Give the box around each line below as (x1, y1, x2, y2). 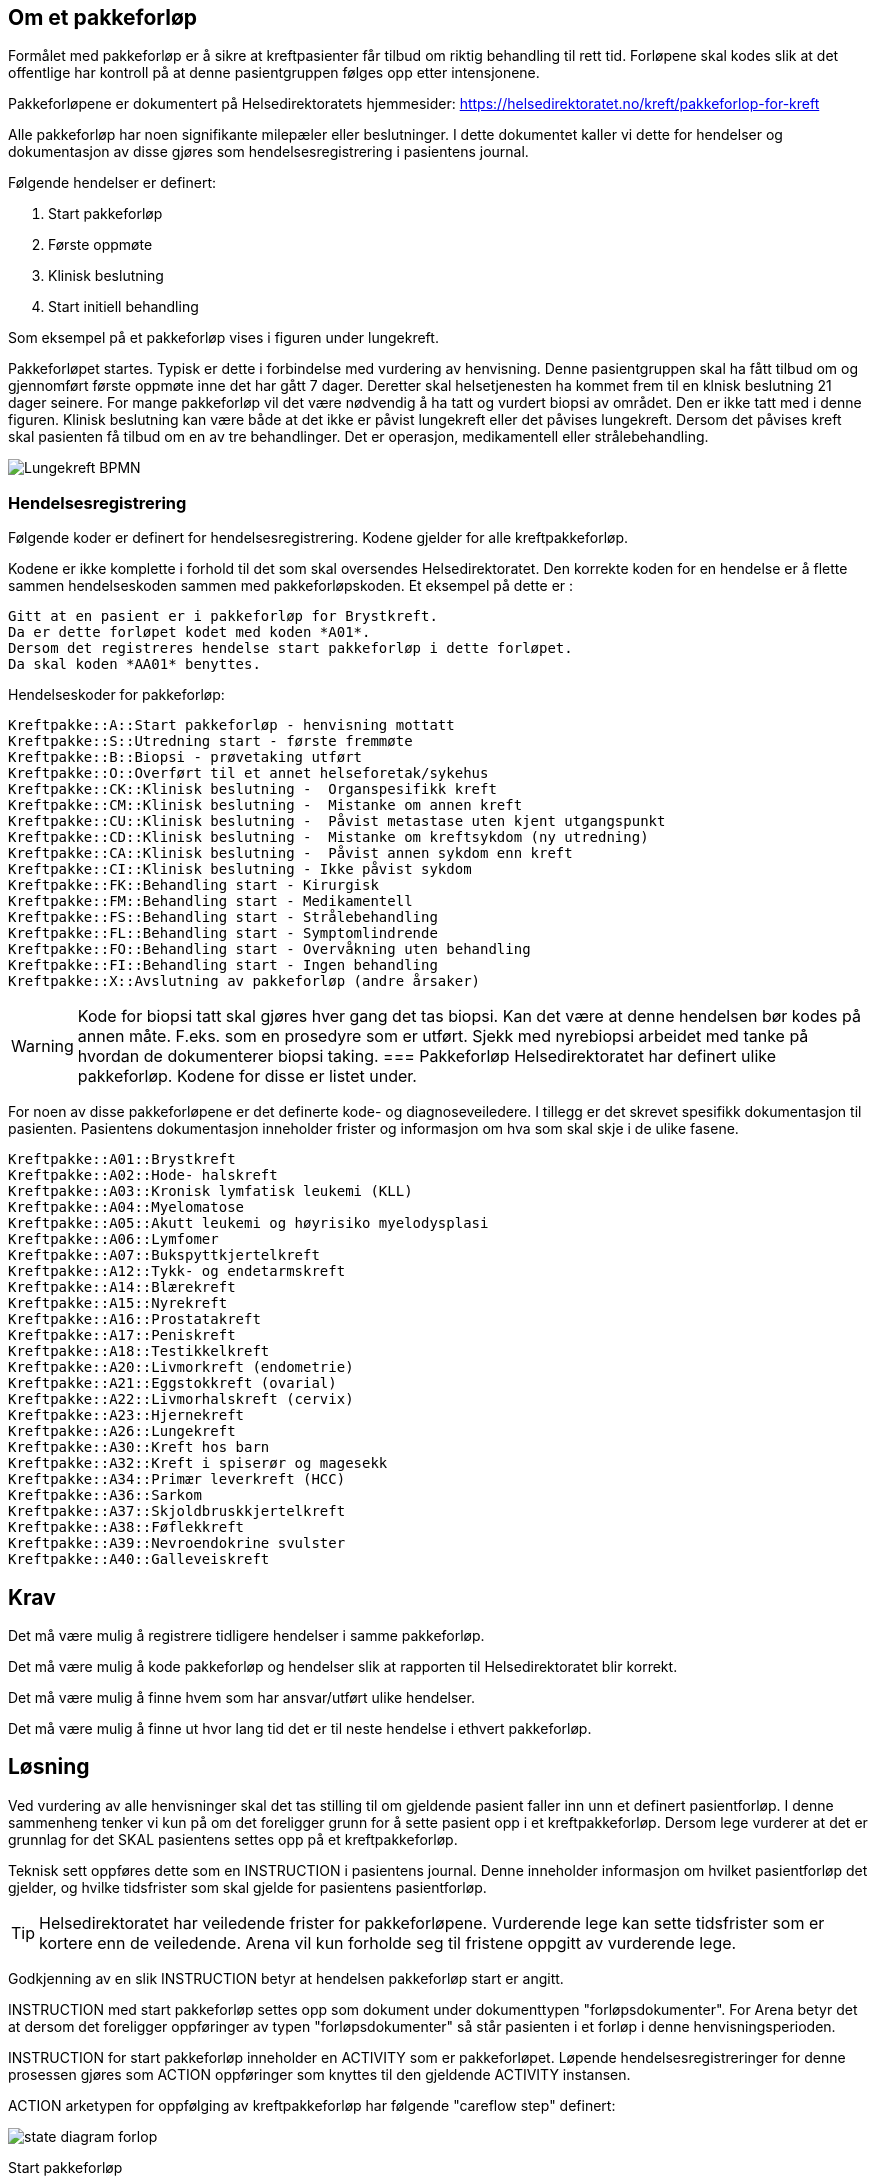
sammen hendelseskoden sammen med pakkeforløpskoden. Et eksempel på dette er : (8, 577, 574, 595)
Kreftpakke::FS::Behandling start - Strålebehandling (8, 909, 438, 926)
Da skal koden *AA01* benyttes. (8, 656, 261, 673)
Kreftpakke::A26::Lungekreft (8, 1423, 236, 1440)
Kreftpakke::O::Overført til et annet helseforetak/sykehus (8, 765, 489, 782)
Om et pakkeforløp (8, 5, 197, 30)
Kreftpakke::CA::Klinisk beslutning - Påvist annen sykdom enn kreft (8, 845, 573, 862)
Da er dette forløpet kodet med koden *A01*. (8, 624, 371, 641)
